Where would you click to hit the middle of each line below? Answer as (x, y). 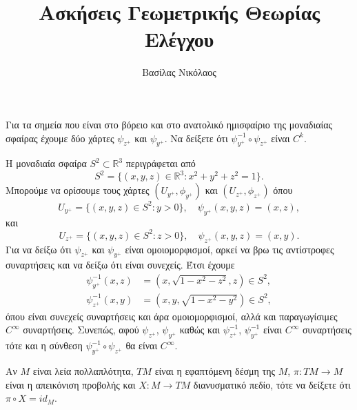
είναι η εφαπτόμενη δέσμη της (215, 371)
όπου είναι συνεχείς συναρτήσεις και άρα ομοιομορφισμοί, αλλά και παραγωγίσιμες (172, 316)
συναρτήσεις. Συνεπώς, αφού (81, 330)
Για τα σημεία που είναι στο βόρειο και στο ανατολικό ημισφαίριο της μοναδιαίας (169, 124)
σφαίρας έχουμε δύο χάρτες (60, 138)
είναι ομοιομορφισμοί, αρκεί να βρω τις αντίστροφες (229, 249)
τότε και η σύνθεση (44, 345)
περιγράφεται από (161, 163)
